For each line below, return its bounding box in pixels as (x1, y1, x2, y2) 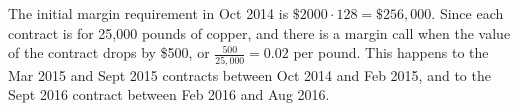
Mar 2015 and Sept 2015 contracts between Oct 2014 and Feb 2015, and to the (8, 64, 491, 85)
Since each (439, 3, 504, 23)
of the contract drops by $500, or (8, 42, 210, 63)
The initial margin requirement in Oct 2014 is (8, 3, 289, 23)
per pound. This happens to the (293, 42, 489, 63)
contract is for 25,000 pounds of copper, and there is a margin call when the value (8, 22, 511, 43)
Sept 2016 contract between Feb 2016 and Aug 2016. (8, 84, 330, 105)
